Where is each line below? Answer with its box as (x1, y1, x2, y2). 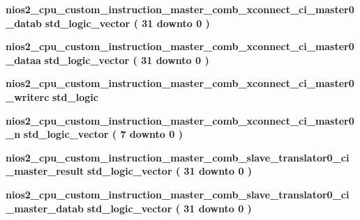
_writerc (6, 89, 50, 104)
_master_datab (6, 201, 84, 215)
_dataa (6, 52, 41, 67)
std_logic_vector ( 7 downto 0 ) (23, 127, 183, 141)
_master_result (6, 164, 84, 178)
